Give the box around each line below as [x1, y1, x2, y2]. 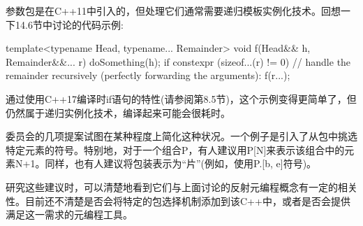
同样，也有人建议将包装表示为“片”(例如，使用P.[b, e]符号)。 [45, 156, 317, 171]
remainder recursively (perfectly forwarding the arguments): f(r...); [6, 68, 290, 83]
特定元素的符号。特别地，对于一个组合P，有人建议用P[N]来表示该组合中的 [6, 142, 345, 157]
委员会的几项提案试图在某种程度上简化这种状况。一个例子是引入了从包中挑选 [6, 129, 357, 143]
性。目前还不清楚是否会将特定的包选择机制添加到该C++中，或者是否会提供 [6, 193, 350, 208]
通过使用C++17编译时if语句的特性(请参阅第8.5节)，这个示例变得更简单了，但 [6, 91, 357, 106]
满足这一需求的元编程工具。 [6, 207, 133, 222]
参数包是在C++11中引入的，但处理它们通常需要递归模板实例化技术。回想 [6, 3, 341, 17]
